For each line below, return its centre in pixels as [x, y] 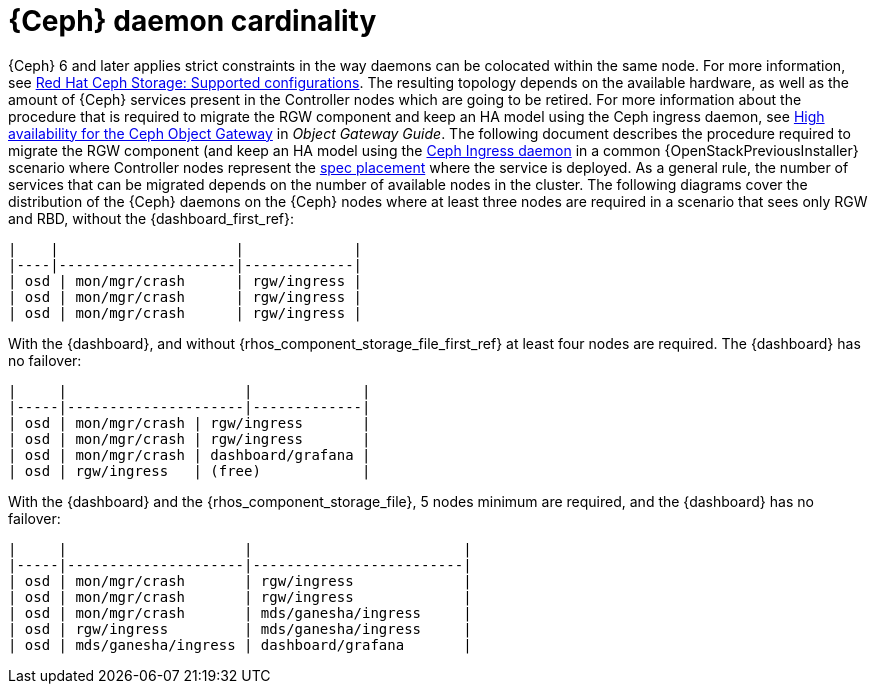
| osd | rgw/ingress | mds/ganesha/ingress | [240, 628]
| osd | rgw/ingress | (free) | [189, 470]
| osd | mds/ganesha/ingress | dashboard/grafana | [240, 644]
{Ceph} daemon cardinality [192, 21]
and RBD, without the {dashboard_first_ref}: [151, 218]
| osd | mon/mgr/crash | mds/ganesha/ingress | [240, 612]
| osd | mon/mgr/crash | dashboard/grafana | [189, 454]
